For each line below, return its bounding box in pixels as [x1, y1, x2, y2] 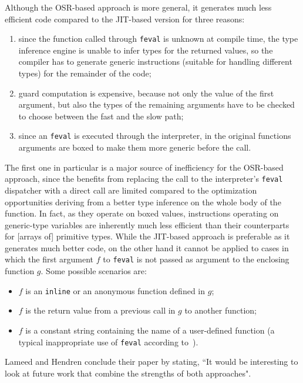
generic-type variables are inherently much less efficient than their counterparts [5, 218, 289, 231]
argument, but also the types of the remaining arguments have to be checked [18, 98, 295, 111]
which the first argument [5, 253, 94, 265]
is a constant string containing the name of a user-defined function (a [25, 324, 275, 336]
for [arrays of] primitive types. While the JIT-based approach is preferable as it [5, 230, 290, 242]
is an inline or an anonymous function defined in [25, 284, 206, 297]
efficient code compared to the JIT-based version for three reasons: [5, 12, 245, 25]
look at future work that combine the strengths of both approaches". [5, 367, 251, 379]
